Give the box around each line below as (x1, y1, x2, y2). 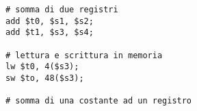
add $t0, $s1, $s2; (5, 16, 94, 26)
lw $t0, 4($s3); (5, 62, 79, 72)
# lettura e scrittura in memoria (5, 50, 163, 60)
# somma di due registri (5, 5, 118, 14)
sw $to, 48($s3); (5, 73, 84, 83)
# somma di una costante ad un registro (5, 96, 192, 106)
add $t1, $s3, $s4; (5, 27, 94, 38)
